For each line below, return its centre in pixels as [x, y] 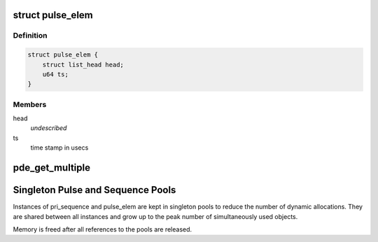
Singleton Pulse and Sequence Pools [94, 190]
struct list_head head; [83, 64]
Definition [30, 36]
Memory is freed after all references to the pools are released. [103, 229]
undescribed [49, 128]
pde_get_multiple [52, 168]
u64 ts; [56, 74]
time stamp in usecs [59, 148]
